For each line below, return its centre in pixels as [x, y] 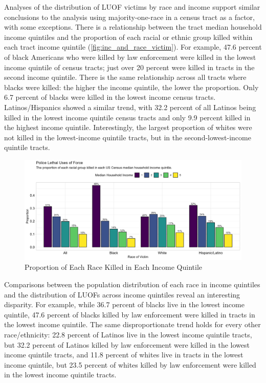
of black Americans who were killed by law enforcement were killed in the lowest [130, 57]
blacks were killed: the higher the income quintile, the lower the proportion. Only [131, 87]
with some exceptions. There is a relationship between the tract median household [133, 27]
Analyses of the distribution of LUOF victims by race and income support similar [132, 7]
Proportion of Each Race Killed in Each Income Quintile [113, 267]
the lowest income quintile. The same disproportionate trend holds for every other [132, 324]
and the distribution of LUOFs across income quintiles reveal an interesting [122, 294]
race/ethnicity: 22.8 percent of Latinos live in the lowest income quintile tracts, [128, 334]
